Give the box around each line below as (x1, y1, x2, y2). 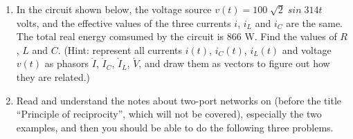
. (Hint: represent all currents (57, 42, 183, 57)
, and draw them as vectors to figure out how (138, 56, 330, 71)
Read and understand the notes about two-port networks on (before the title (16, 93, 342, 107)
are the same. (286, 15, 343, 30)
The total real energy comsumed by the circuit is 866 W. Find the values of (16, 29, 337, 44)
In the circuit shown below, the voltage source (16, 2, 212, 16)
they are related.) (16, 69, 91, 84)
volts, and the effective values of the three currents (16, 15, 231, 30)
